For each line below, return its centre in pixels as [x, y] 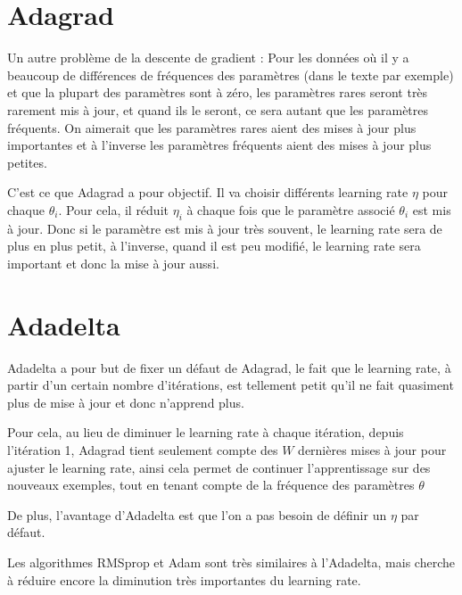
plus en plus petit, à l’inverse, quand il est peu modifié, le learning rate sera [214, 246]
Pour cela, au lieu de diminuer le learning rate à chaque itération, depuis [206, 432]
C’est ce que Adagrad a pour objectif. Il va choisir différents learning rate [208, 192]
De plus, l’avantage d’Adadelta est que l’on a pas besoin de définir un [197, 514]
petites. [27, 162]
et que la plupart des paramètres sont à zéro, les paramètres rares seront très [218, 92]
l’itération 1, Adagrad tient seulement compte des [143, 449]
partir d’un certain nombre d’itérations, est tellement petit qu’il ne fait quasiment [231, 385]
